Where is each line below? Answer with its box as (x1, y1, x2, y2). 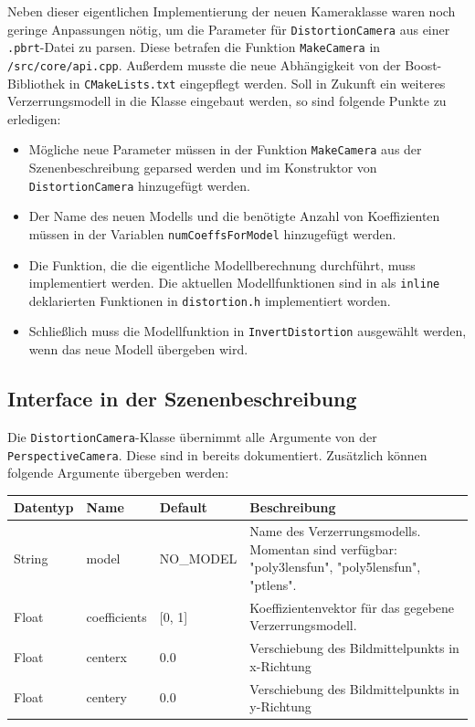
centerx (86, 648, 127, 667)
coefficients (86, 606, 147, 626)
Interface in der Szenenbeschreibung (7, 385, 357, 413)
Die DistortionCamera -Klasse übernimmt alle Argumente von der (7, 427, 377, 446)
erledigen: (7, 109, 61, 128)
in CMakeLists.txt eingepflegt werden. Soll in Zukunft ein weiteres (69, 73, 446, 92)
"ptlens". (249, 574, 297, 594)
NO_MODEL (159, 548, 237, 567)
